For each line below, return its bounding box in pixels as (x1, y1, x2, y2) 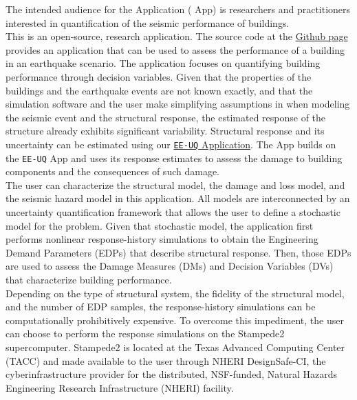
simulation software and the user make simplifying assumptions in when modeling (6, 97, 350, 111)
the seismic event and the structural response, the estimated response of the (6, 110, 326, 124)
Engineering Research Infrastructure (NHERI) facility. (6, 380, 234, 394)
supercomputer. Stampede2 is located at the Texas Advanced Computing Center (6, 339, 345, 354)
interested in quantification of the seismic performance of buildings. (6, 15, 290, 30)
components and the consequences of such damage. (6, 164, 219, 179)
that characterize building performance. (6, 272, 172, 286)
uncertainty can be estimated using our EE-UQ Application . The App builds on (6, 137, 336, 151)
